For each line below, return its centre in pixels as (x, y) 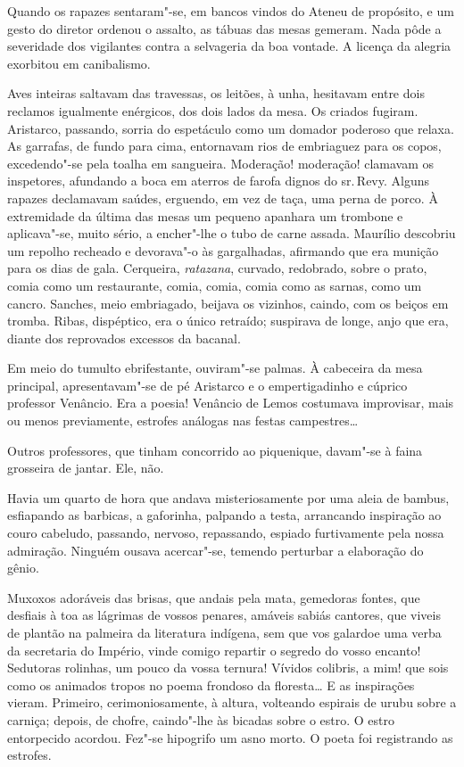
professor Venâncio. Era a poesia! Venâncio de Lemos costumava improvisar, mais (231, 403)
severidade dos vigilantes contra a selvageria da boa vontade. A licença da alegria (229, 46)
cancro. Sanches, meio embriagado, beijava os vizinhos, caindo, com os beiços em (228, 303)
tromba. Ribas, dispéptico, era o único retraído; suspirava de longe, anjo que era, (228, 321)
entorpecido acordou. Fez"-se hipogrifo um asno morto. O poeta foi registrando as (230, 737)
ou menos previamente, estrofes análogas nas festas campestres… (183, 421)
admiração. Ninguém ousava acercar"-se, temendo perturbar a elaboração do (215, 550)
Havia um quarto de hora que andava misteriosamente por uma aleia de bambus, (228, 497)
